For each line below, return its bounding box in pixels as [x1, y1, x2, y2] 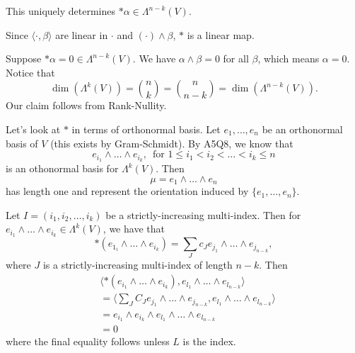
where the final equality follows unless [6, 334, 170, 349]
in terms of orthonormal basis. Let [71, 121, 221, 136]
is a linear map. [187, 27, 255, 42]
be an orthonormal [262, 121, 343, 136]
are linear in [55, 27, 108, 42]
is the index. [182, 334, 236, 349]
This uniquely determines [6, 4, 115, 18]
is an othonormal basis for [6, 161, 119, 176]
